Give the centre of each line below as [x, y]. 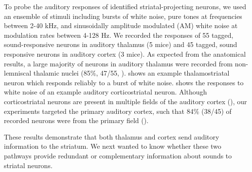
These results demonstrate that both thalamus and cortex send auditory [112, 136]
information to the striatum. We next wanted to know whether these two [113, 146]
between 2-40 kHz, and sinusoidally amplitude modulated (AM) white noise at [121, 25]
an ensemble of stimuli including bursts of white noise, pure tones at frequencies [123, 16]
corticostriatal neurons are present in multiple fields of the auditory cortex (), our [126, 101]
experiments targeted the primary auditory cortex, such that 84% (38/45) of [118, 111]
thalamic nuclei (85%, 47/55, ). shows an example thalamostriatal [131, 73]
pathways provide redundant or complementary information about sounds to [118, 155]
